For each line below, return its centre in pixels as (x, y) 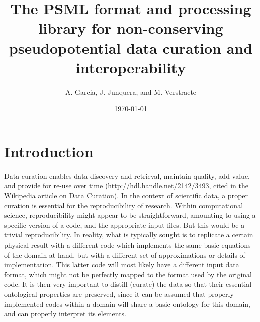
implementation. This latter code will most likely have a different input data (122, 264)
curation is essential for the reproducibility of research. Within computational (124, 205)
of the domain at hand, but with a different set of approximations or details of (125, 254)
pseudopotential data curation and (131, 48)
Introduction (49, 151)
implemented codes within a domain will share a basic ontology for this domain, (127, 304)
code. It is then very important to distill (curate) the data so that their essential (128, 284)
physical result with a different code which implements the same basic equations (127, 244)
